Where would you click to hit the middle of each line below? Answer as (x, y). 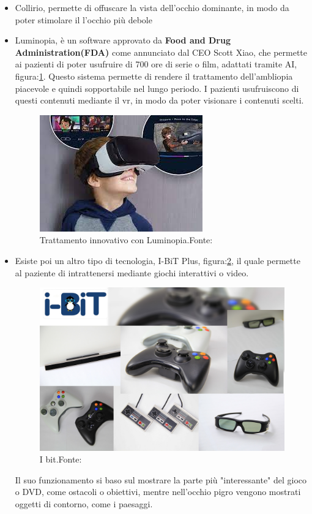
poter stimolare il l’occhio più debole (84, 19)
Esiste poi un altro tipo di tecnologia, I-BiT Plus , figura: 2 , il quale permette (158, 260)
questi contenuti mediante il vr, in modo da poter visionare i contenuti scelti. (159, 100)
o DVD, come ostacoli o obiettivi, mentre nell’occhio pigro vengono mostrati (158, 492)
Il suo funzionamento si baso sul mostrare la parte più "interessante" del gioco (161, 479)
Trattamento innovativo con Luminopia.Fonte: (126, 240)
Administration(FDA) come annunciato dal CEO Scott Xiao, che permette (161, 52)
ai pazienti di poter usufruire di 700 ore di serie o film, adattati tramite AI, (156, 64)
